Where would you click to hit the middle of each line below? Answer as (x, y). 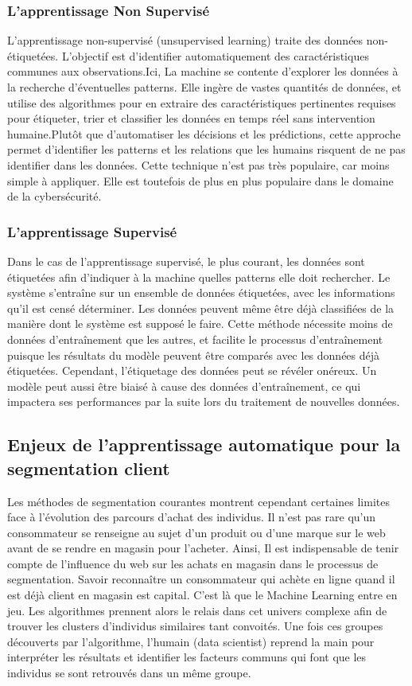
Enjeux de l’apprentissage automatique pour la (204, 444)
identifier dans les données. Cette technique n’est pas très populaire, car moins (198, 164)
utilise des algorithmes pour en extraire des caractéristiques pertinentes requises (202, 102)
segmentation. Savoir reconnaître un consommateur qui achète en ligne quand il (201, 579)
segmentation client (89, 468)
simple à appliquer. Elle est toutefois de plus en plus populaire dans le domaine (200, 180)
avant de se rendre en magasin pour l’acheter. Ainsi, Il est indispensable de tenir (203, 548)
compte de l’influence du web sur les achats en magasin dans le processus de (193, 563)
